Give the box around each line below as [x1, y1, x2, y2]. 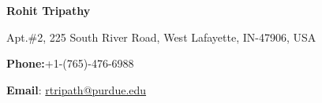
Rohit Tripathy [6, 2, 91, 18]
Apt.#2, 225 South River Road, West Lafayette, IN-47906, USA [6, 28, 316, 45]
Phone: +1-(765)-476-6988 [6, 55, 134, 72]
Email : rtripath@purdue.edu [6, 81, 147, 97]
